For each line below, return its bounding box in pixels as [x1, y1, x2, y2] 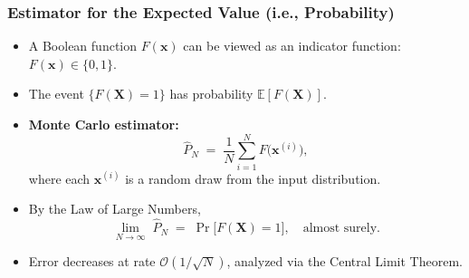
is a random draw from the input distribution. [125, 168, 381, 187]
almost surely [302, 222, 378, 235]
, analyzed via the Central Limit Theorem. [226, 252, 463, 271]
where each [28, 168, 91, 187]
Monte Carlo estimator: [28, 115, 179, 133]
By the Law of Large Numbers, [28, 199, 201, 218]
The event [28, 84, 84, 103]
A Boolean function [28, 36, 138, 55]
